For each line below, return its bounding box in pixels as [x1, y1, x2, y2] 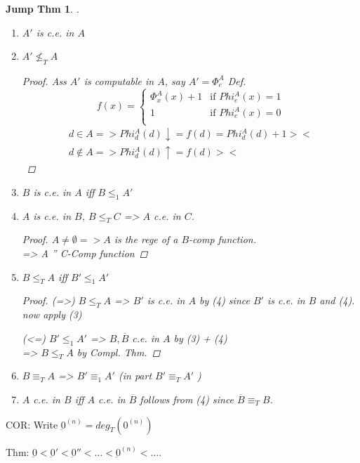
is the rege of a [114, 232, 178, 247]
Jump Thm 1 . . [6, 1, 79, 15]
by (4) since [199, 293, 250, 308]
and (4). [319, 293, 355, 308]
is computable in [84, 73, 154, 88]
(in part [118, 368, 152, 383]
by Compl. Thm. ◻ [76, 344, 161, 359]
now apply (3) [22, 307, 82, 322]
